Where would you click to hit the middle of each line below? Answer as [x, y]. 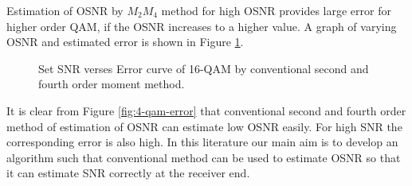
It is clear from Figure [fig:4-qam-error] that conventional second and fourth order [206, 110]
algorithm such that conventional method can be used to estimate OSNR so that [204, 157]
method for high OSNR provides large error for [276, 10]
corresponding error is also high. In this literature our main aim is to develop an [202, 142]
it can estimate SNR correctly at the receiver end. [128, 173]
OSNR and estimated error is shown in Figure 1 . [125, 42]
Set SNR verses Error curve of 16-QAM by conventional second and [204, 68]
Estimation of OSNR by [65, 10]
